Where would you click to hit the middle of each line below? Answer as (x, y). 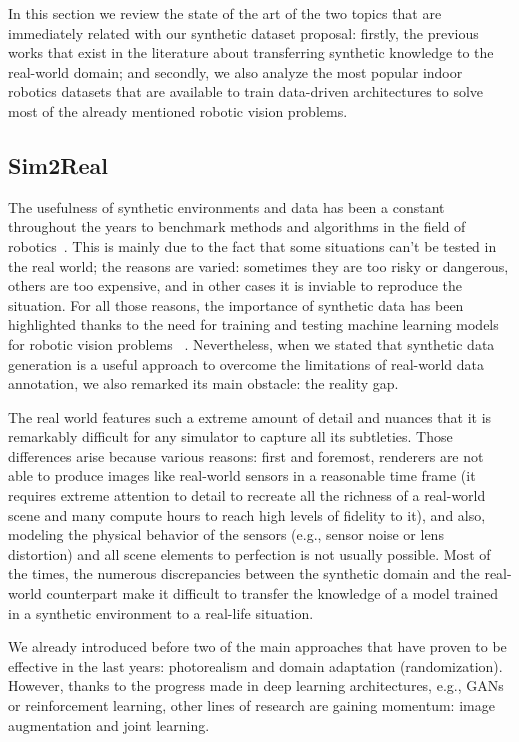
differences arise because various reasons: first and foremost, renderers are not (246, 455)
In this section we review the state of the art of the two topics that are (225, 13)
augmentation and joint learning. (109, 724)
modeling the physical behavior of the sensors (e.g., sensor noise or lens (226, 534)
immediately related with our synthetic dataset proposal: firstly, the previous (243, 32)
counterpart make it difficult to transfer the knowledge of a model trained (272, 593)
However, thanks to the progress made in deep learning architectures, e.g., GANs (256, 685)
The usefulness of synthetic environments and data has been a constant (226, 206)
